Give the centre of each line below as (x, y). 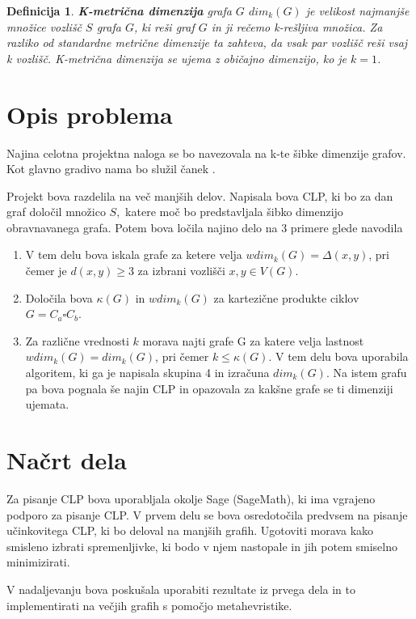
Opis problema (90, 114)
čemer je (46, 271)
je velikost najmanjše (357, 11)
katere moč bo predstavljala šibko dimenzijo (234, 212)
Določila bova (59, 297)
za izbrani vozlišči (181, 271)
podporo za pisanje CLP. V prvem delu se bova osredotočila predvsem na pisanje (207, 514)
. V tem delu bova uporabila (338, 356)
